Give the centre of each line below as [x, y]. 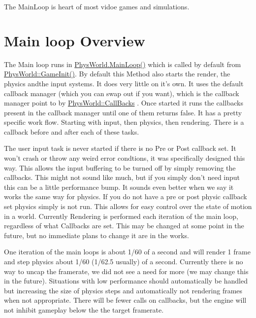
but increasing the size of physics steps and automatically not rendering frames [123, 290]
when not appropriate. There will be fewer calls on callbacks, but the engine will [125, 300]
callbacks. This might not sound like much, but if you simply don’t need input [122, 177]
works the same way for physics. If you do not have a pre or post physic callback [126, 196]
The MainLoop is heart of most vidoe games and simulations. [97, 6]
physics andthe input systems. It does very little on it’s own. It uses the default [124, 83]
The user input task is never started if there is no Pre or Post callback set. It [120, 148]
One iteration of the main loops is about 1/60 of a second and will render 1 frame [127, 252]
